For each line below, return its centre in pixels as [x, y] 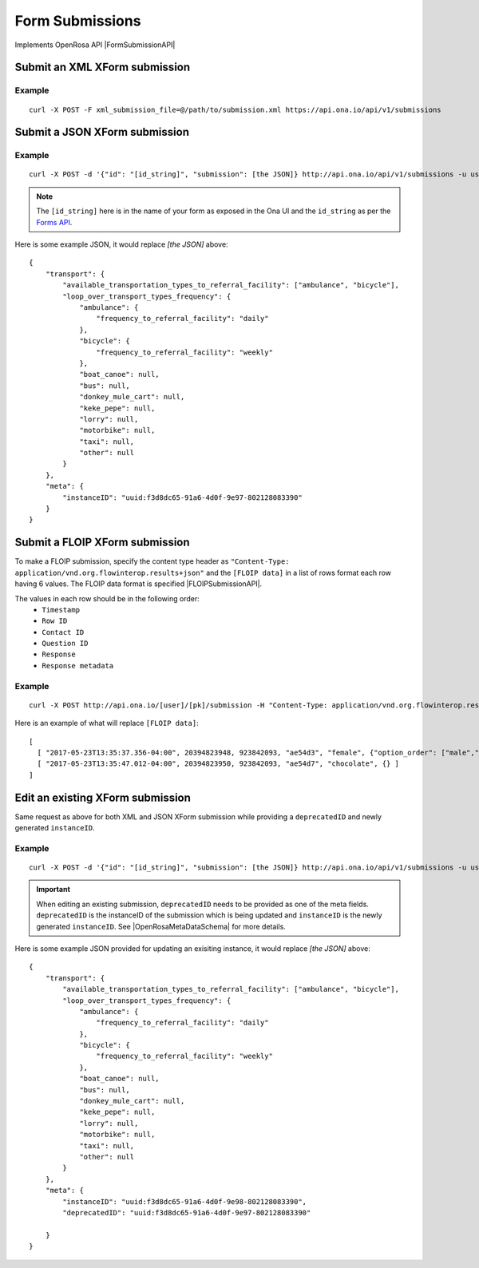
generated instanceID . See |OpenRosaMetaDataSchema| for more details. [161, 926]
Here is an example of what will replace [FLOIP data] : [107, 723]
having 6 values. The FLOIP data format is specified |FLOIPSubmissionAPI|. [139, 584]
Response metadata [78, 666]
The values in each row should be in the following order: [107, 598]
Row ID [55, 621]
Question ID [65, 644]
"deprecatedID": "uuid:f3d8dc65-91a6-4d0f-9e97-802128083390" [187, 1213]
